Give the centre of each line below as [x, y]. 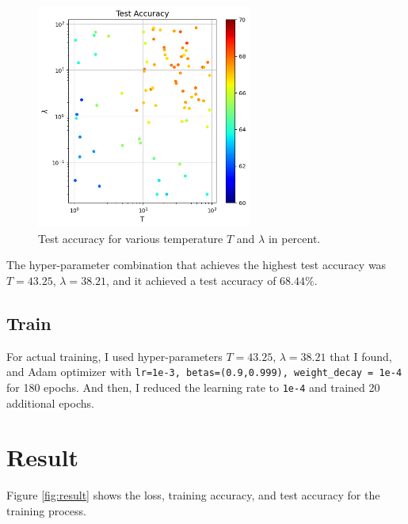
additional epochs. [50, 402]
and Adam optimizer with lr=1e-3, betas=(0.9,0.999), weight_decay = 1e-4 [204, 372]
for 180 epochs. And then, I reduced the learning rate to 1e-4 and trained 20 [193, 387]
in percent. [294, 238]
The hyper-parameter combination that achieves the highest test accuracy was [196, 265]
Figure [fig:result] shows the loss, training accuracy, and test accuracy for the [193, 495]
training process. [46, 510]
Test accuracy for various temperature [131, 238]
